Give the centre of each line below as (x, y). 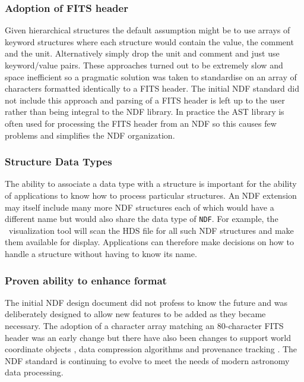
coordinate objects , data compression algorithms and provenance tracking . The (151, 349)
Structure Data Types (58, 162)
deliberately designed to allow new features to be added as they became (135, 314)
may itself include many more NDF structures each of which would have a (140, 207)
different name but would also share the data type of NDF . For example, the (142, 219)
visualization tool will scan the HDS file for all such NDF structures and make (151, 230)
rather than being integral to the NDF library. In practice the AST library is (145, 112)
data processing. (34, 372)
